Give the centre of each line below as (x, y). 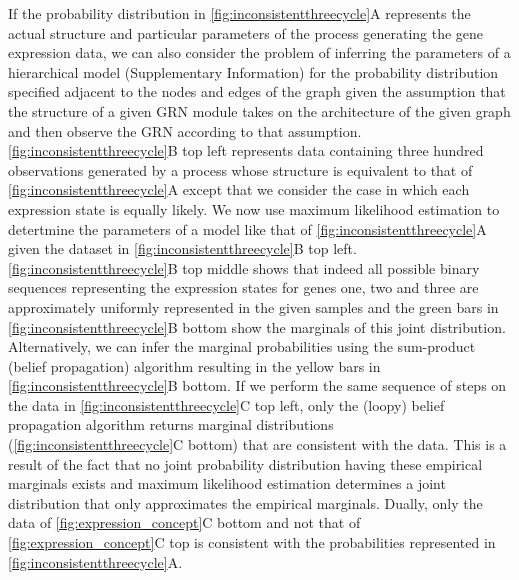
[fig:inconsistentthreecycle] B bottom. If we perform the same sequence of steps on (257, 385)
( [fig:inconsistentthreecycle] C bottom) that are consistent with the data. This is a (257, 444)
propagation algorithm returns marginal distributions (171, 424)
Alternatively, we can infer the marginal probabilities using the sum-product (242, 346)
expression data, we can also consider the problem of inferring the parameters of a (259, 52)
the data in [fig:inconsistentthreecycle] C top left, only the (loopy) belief (226, 404)
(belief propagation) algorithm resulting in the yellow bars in (194, 365)
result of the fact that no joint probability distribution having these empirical (245, 463)
